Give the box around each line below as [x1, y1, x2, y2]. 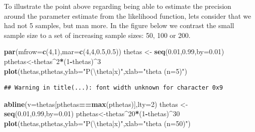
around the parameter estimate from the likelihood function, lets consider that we [4, 10, 251, 21]
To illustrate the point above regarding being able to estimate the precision [4, 1, 231, 11]
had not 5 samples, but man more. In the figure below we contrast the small [4, 20, 234, 31]
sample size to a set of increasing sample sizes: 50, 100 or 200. [4, 30, 191, 40]
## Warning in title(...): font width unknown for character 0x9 [4, 84, 223, 92]
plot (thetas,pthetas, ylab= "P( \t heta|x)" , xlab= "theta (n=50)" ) [4, 118, 191, 128]
